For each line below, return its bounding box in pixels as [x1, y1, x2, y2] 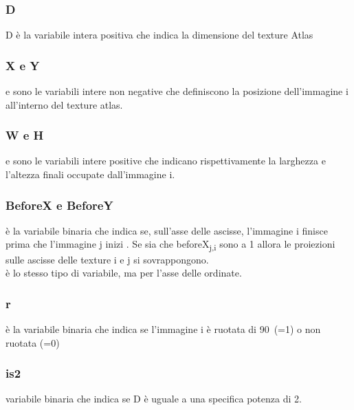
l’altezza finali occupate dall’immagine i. [5, 167, 175, 182]
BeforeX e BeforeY [5, 196, 113, 213]
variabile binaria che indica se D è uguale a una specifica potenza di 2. [5, 391, 302, 406]
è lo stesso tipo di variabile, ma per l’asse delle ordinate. [5, 266, 242, 280]
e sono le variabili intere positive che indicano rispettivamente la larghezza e [5, 153, 326, 168]
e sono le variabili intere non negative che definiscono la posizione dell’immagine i [5, 84, 349, 98]
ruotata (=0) [5, 335, 60, 349]
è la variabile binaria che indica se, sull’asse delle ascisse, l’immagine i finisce [5, 223, 328, 237]
